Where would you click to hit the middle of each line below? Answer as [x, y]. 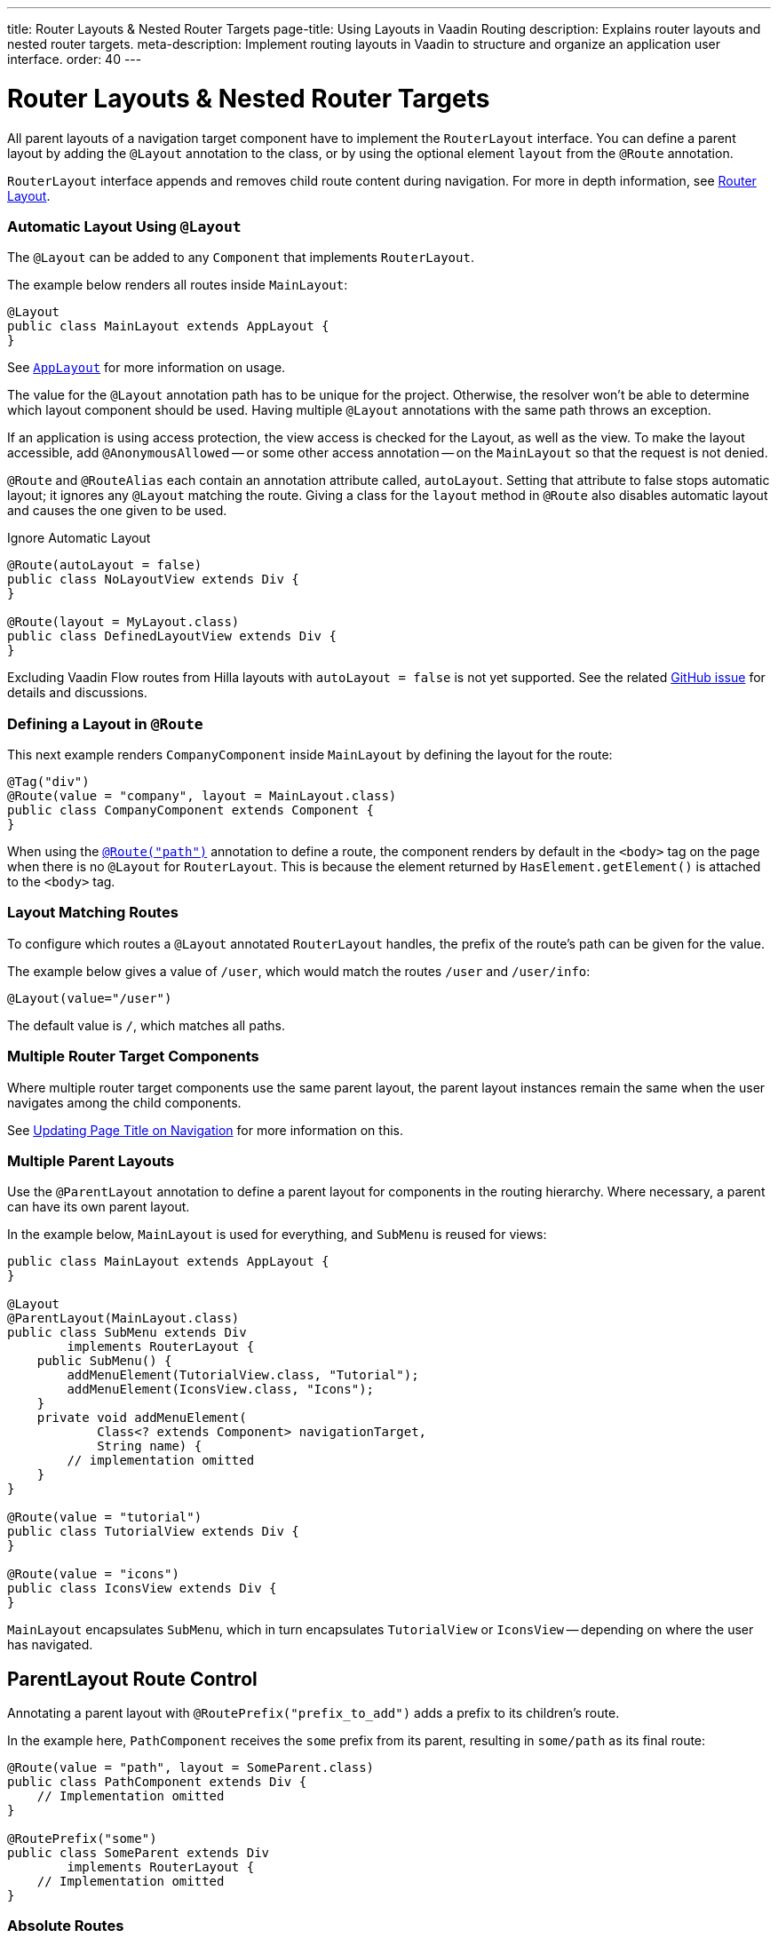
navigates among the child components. [124, 1102]
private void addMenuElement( [142, 1418]
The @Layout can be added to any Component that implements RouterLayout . [241, 258]
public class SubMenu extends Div [127, 1333]
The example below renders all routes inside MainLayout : [178, 285]
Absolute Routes [66, 1926]
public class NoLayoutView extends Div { [153, 580]
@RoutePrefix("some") [82, 1839]
